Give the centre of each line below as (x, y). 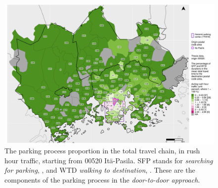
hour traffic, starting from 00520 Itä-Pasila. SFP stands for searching (109, 160)
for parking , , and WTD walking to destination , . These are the (100, 170)
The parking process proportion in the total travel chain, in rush (102, 151)
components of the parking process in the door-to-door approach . (102, 179)
